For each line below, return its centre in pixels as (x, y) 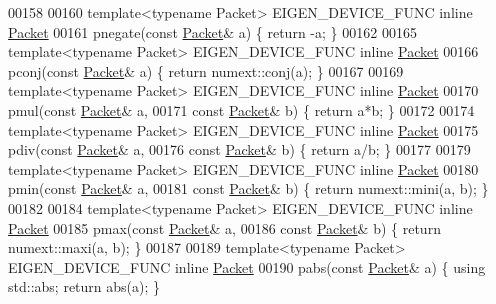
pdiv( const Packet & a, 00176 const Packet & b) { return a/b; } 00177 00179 (239, 149)
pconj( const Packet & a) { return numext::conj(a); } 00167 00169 (206, 70)
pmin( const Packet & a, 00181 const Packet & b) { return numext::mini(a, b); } (248, 188)
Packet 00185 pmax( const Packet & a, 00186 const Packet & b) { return (224, 227)
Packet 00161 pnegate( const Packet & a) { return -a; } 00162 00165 (212, 31)
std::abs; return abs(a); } (84, 286)
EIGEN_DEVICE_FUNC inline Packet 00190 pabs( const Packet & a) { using (247, 266)
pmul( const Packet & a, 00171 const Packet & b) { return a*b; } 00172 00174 (241, 109)
